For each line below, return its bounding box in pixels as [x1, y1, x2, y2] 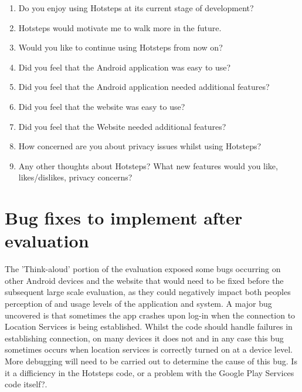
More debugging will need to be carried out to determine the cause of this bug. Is [5, 355, 297, 367]
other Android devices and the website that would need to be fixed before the [5, 274, 284, 286]
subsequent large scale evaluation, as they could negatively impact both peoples [5, 286, 291, 298]
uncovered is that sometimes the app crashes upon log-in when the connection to [5, 309, 296, 321]
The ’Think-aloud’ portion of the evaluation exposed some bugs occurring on [5, 263, 281, 275]
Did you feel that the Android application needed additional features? [18, 81, 270, 93]
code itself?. [5, 378, 47, 390]
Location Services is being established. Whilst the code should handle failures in [5, 320, 293, 333]
